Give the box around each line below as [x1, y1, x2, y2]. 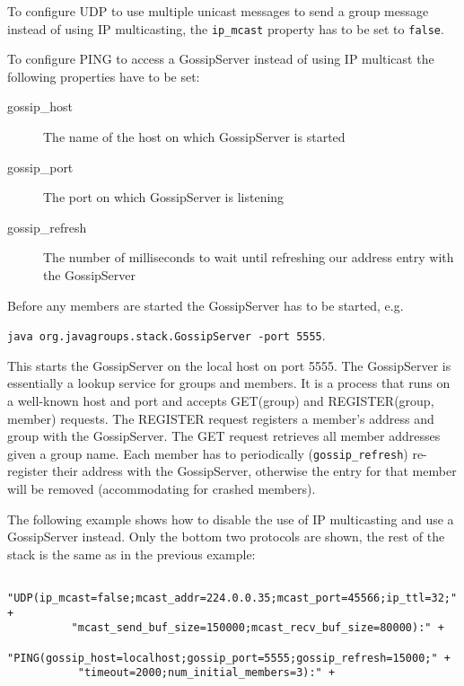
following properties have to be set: [7, 66, 200, 85]
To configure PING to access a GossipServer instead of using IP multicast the [7, 49, 434, 68]
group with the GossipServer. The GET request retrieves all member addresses [7, 427, 441, 445]
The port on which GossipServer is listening [43, 188, 285, 207]
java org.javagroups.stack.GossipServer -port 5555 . [7, 326, 326, 345]
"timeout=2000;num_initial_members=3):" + [77, 666, 336, 680]
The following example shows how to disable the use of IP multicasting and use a [7, 509, 454, 528]
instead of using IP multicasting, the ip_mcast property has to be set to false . [7, 19, 444, 38]
